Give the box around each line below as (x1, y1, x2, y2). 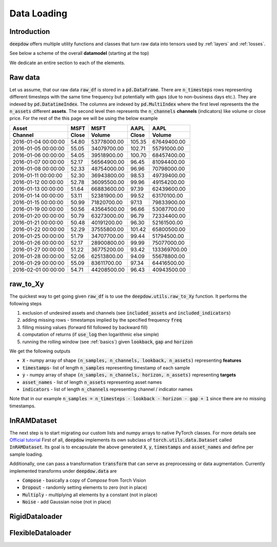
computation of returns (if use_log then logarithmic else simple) (22, 331, 159, 338)
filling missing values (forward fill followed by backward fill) (22, 324, 148, 330)
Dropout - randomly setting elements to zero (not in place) (22, 484, 147, 491)
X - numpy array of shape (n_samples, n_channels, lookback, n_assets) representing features (22, 357, 242, 364)
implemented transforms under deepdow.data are (9, 467, 117, 474)
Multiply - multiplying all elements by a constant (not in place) (22, 492, 157, 498)
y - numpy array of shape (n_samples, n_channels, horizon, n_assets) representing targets (22, 372, 236, 378)
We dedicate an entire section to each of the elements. (9, 60, 126, 66)
